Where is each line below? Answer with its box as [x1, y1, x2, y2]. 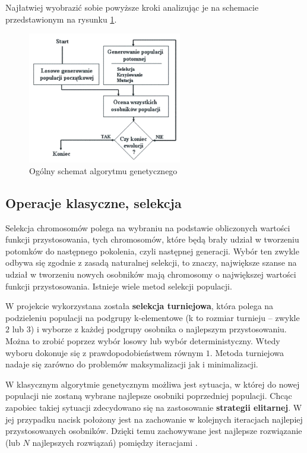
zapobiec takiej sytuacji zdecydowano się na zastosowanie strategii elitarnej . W [5, 401, 302, 413]
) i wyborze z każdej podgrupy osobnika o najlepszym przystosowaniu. [30, 323, 287, 335]
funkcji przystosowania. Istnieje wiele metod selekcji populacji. [5, 279, 232, 292]
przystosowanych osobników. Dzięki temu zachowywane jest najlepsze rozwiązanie [5, 424, 302, 437]
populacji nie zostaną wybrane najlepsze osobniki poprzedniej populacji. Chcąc [5, 389, 292, 402]
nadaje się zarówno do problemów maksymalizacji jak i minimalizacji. [5, 358, 258, 370]
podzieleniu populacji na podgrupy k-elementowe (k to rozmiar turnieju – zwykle [5, 311, 300, 323]
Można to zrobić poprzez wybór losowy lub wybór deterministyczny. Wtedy [5, 334, 280, 347]
